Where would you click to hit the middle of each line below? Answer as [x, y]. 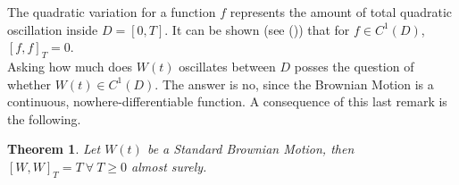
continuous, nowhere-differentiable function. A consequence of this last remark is [227, 101]
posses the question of [354, 66]
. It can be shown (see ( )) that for [257, 29]
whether [29, 84]
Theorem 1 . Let [54, 149]
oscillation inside [53, 29]
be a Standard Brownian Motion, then [250, 149]
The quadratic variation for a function [112, 12]
